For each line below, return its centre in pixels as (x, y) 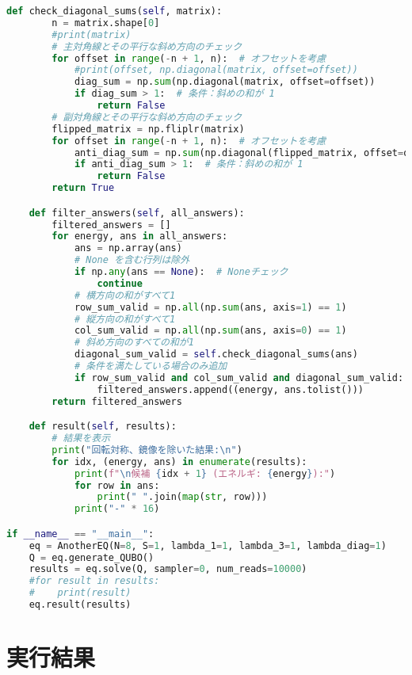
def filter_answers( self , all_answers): (137, 213)
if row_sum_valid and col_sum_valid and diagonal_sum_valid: (239, 378)
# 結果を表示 (81, 439)
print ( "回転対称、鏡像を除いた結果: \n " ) (147, 450)
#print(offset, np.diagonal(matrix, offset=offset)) (216, 70)
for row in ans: (117, 485)
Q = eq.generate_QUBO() (92, 557)
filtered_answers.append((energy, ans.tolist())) (231, 389)
